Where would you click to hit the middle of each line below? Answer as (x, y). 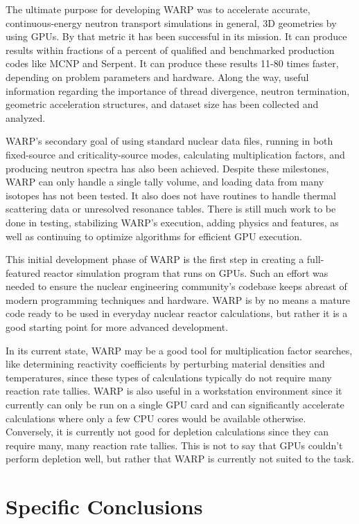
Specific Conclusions (104, 506)
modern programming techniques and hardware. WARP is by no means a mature (178, 299)
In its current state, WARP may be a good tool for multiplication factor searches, (179, 350)
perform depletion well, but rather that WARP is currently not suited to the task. (180, 459)
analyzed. (26, 117)
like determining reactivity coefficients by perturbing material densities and (165, 364)
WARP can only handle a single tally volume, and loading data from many (165, 182)
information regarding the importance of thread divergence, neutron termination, (178, 90)
